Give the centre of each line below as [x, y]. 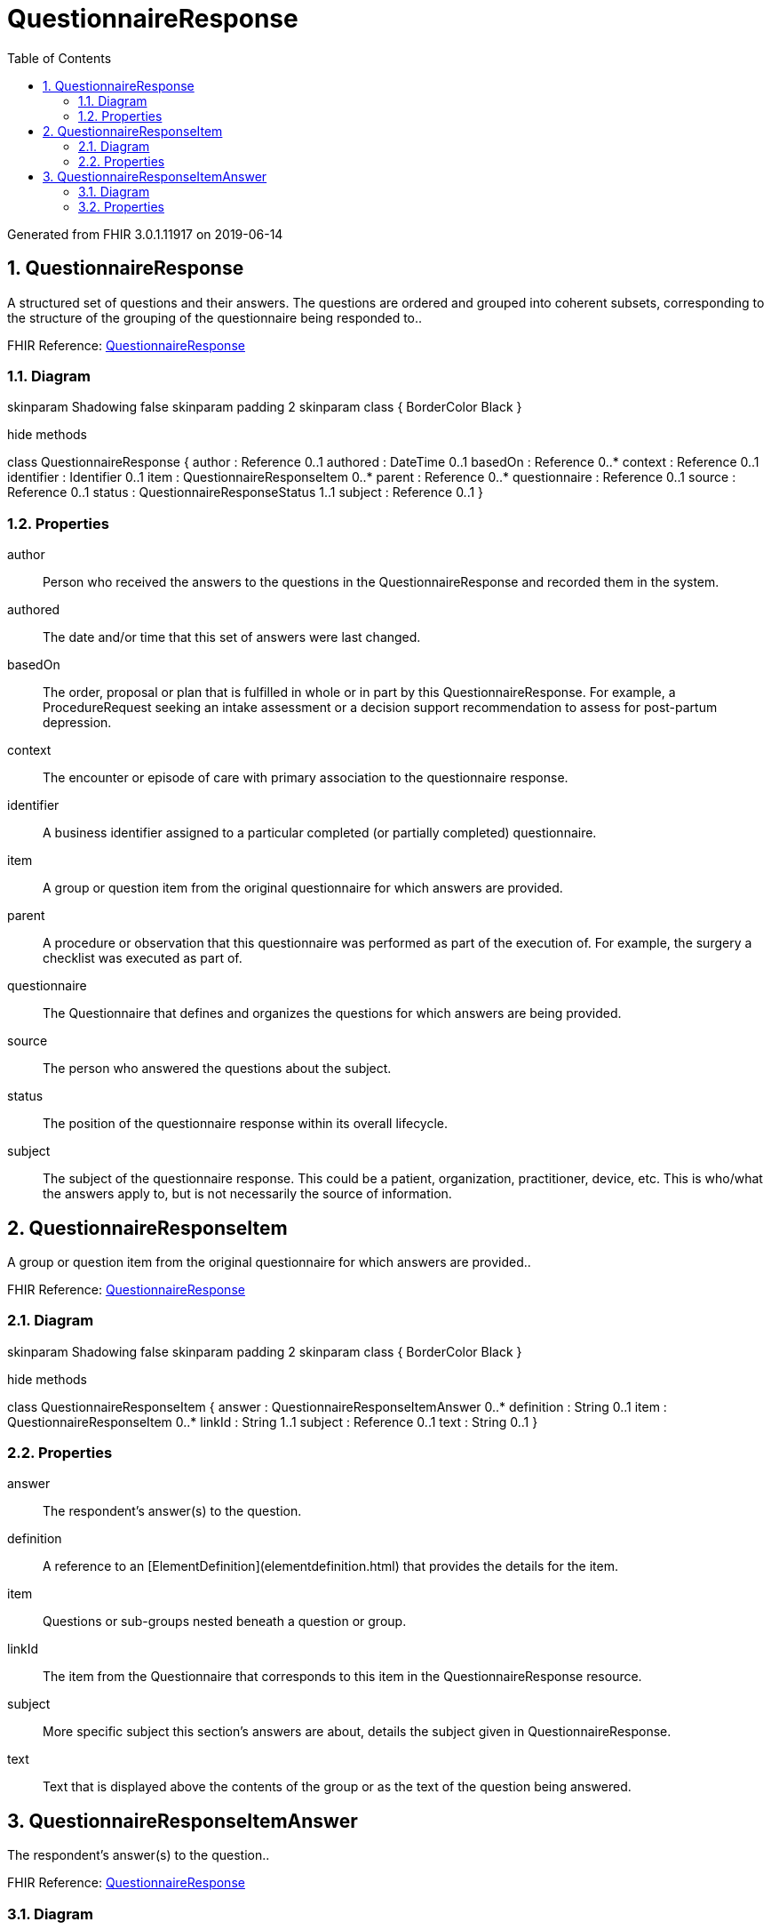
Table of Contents [60, 58]
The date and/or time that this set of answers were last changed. [232, 637]
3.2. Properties [121, 206]
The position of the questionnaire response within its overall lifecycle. [246, 1124]
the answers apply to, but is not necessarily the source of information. [247, 1194]
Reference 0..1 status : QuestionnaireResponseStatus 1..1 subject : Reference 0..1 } [246, 493]
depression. [77, 723]
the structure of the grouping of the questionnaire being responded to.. [215, 317]
